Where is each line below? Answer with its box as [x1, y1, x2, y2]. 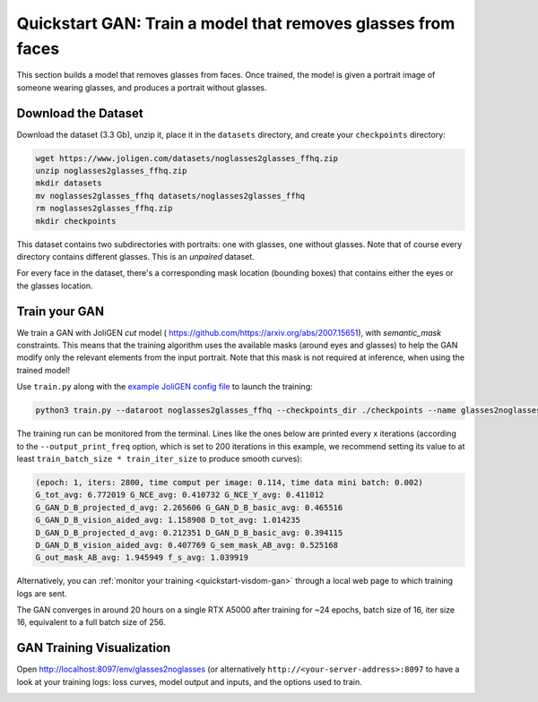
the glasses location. [16, 280, 93, 291]
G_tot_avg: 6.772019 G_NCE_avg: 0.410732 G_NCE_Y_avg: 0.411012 [35, 490, 325, 501]
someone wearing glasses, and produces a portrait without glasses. [16, 81, 268, 93]
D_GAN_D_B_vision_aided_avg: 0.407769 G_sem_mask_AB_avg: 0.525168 [35, 540, 339, 550]
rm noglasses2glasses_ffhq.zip [35, 203, 174, 214]
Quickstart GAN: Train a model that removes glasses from [16, 13, 456, 33]
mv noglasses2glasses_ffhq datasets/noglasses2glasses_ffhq [35, 191, 306, 201]
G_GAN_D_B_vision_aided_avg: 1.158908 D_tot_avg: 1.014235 [35, 515, 300, 526]
